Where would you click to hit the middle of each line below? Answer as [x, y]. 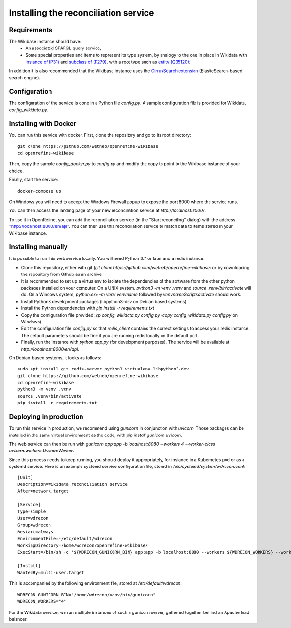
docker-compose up [40, 191]
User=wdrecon [33, 518]
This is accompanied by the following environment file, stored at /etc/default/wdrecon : [95, 583]
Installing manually [38, 247]
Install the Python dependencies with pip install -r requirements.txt [88, 308]
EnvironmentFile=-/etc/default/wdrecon [65, 539]
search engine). [25, 78]
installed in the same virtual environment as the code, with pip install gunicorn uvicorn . [96, 435]
